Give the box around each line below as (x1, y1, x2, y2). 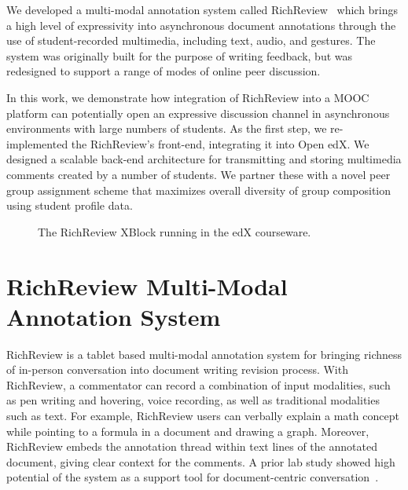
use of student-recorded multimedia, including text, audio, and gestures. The (6, 32, 376, 49)
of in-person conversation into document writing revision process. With (6, 361, 348, 378)
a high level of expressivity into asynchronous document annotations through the (6, 16, 396, 33)
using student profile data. (6, 197, 133, 214)
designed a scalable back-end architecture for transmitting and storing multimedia (6, 151, 402, 167)
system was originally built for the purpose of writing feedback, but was (6, 47, 353, 64)
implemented (6, 135, 68, 152)
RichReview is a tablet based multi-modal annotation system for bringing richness (6, 346, 402, 362)
